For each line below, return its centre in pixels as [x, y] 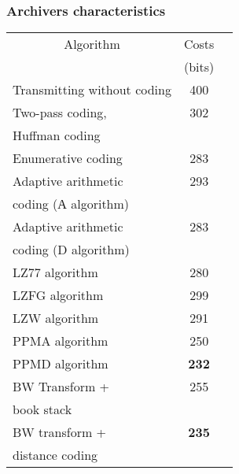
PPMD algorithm [61, 364]
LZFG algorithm [58, 295]
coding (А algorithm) [71, 204]
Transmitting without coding [92, 90]
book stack [42, 409]
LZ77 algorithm [55, 272]
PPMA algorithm [61, 341]
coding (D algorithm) [71, 250]
